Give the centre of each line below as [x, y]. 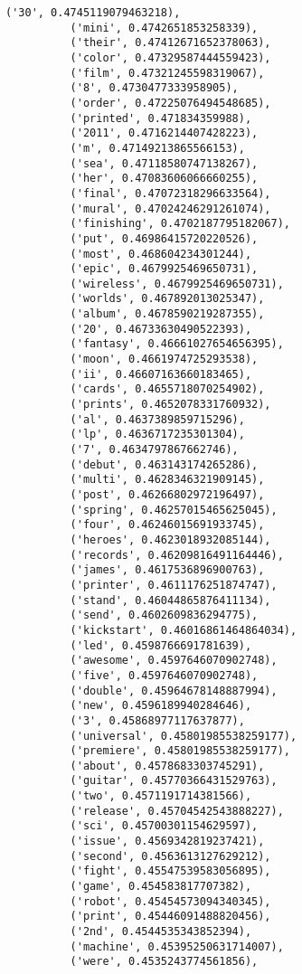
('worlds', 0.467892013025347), [167, 299]
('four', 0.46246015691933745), [167, 525]
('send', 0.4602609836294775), [164, 615]
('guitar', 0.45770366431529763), [174, 781]
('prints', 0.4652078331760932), [170, 405]
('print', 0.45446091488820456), [170, 917]
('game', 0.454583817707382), [161, 887]
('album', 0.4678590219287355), [167, 314]
